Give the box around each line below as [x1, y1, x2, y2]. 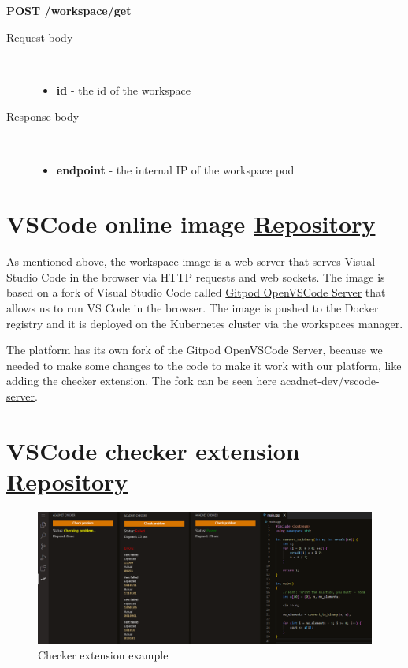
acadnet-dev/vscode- [280, 372, 380, 389]
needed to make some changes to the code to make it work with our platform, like [6, 356, 402, 373]
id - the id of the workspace [56, 81, 191, 98]
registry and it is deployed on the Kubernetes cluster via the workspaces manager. [6, 315, 403, 331]
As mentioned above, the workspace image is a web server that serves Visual [6, 253, 376, 270]
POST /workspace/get [6, 2, 132, 18]
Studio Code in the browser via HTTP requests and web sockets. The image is [6, 268, 385, 285]
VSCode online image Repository [6, 207, 376, 240]
